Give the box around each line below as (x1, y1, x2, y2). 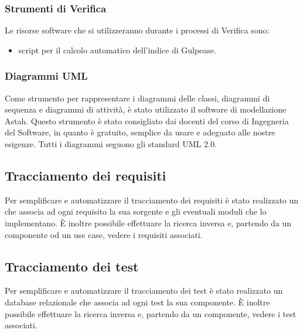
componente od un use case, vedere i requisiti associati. (5, 228, 203, 240)
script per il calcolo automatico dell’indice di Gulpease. (18, 43, 216, 56)
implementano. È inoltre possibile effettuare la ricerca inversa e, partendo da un (5, 216, 292, 229)
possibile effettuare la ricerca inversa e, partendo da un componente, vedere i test (5, 307, 297, 320)
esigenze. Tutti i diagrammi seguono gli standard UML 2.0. (5, 138, 217, 149)
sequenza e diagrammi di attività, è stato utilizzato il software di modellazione (5, 103, 287, 115)
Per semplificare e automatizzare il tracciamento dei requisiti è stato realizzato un (5, 193, 299, 206)
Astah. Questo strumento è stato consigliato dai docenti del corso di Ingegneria (5, 114, 289, 127)
